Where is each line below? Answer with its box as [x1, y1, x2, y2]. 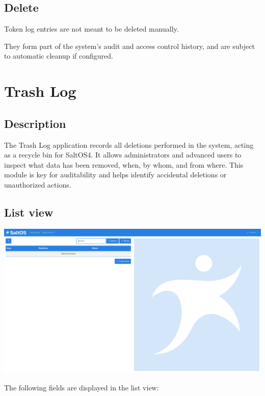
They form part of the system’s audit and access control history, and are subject [4, 40, 255, 51]
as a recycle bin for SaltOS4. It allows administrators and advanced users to [4, 149, 242, 160]
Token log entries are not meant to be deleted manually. [4, 23, 179, 34]
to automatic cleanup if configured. [4, 50, 113, 61]
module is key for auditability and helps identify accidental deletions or [4, 169, 227, 180]
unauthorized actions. [4, 179, 71, 190]
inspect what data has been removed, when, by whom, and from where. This [4, 159, 244, 170]
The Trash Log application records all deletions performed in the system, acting [4, 139, 254, 150]
